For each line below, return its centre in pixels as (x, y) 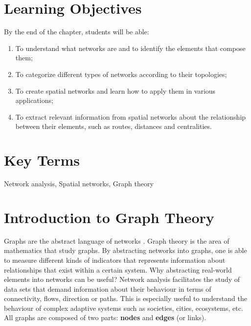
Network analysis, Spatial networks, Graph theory (79, 183)
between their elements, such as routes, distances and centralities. (114, 126)
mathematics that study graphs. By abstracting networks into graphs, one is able (125, 250)
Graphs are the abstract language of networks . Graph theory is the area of (117, 240)
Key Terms (42, 160)
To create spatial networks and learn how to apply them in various (115, 90)
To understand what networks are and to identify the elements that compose (130, 48)
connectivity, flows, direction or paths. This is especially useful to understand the (125, 298)
